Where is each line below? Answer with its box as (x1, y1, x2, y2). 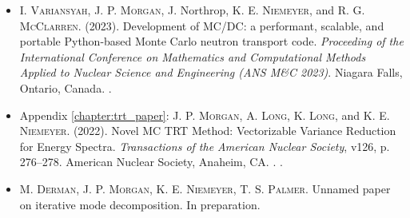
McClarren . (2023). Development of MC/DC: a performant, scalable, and (19, 17, 384, 34)
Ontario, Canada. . (19, 79, 112, 96)
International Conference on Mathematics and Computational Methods (19, 48, 366, 65)
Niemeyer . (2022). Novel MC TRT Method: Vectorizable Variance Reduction (19, 122, 396, 139)
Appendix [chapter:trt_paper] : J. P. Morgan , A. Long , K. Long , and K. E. (19, 106, 390, 123)
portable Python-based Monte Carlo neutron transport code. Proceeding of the (19, 33, 404, 50)
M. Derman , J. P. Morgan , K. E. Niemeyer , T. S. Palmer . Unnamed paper (19, 180, 391, 196)
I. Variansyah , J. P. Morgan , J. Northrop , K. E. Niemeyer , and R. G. (19, 2, 365, 18)
